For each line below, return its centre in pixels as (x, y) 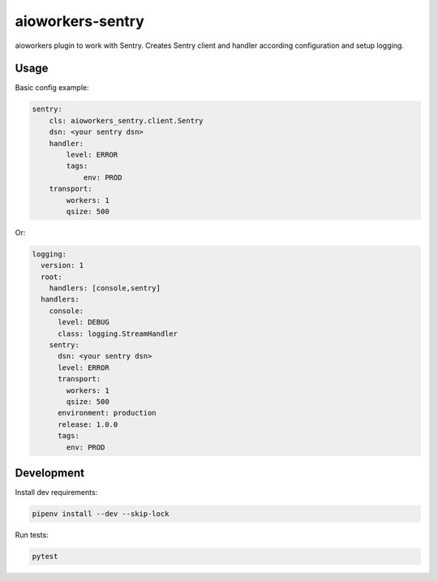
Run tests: (32, 535)
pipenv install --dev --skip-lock (101, 514)
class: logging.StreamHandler (118, 334)
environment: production (107, 413)
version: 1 (62, 265)
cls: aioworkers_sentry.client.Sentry (126, 121)
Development (50, 473)
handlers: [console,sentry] (105, 288)
